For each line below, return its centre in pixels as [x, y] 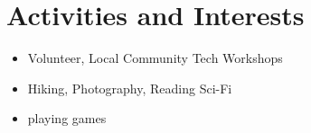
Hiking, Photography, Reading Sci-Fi [130, 88]
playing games [67, 118]
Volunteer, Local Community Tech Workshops [155, 58]
